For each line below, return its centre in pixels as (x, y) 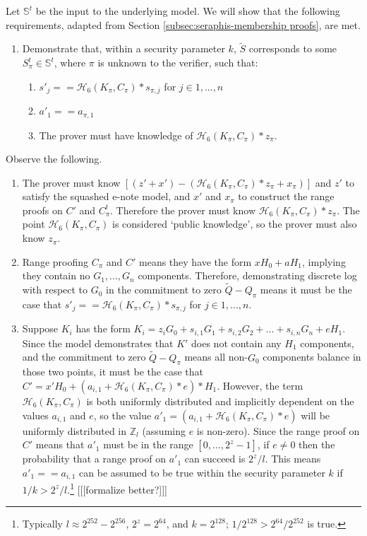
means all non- (216, 357)
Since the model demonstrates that (98, 343)
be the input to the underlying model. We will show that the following (188, 11)
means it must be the (306, 290)
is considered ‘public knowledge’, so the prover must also (235, 224)
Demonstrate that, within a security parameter (124, 48)
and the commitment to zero (84, 357)
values (35, 415)
